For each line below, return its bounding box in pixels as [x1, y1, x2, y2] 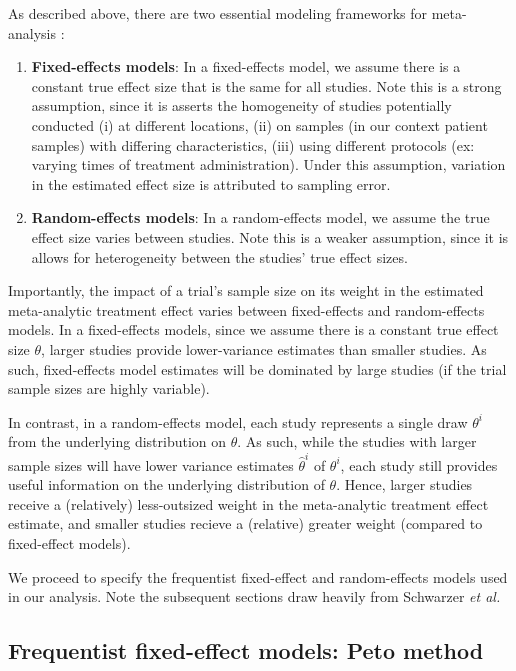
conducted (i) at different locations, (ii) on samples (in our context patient [31, 114, 488, 135]
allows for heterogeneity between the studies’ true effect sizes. [31, 246, 408, 267]
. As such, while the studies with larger [237, 431, 477, 452]
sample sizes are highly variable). [8, 378, 210, 399]
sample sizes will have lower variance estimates [8, 454, 294, 475]
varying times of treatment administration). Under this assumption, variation [31, 154, 506, 175]
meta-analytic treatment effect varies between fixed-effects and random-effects [8, 299, 485, 320]
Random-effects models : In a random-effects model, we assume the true [31, 207, 490, 228]
